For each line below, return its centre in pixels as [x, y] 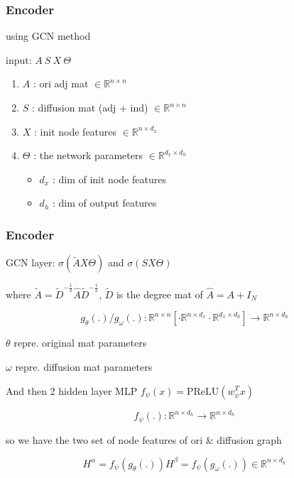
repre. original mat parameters [80, 343]
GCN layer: [31, 262]
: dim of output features [104, 203]
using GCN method [48, 36]
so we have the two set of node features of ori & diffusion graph [144, 439]
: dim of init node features [109, 179]
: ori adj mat [61, 83]
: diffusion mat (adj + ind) [90, 107]
